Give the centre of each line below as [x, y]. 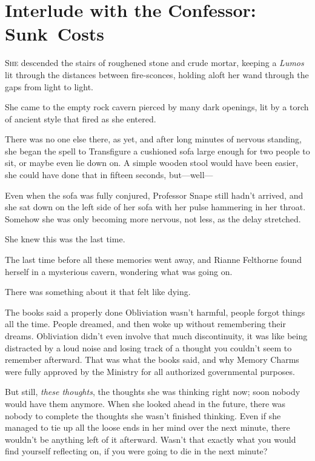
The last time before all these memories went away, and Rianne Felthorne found [153, 260]
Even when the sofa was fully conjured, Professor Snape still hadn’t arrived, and [154, 195]
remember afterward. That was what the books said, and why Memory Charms [152, 360]
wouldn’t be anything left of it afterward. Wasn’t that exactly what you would [151, 439]
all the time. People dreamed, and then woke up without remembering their [145, 324]
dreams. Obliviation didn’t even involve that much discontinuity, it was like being [156, 336]
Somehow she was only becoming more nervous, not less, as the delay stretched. [153, 218]
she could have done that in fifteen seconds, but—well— [109, 175]
